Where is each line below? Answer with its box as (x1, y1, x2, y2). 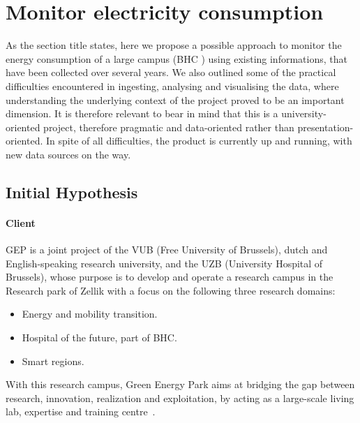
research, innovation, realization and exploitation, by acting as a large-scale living (6, 390, 354, 405)
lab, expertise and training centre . (6, 404, 156, 419)
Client (6, 215, 36, 230)
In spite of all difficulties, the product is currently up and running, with (45, 133, 352, 148)
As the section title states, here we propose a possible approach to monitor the (6, 38, 342, 52)
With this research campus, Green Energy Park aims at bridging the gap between (6, 377, 355, 392)
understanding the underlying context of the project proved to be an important (6, 92, 345, 107)
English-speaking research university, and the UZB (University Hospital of (6, 255, 323, 270)
